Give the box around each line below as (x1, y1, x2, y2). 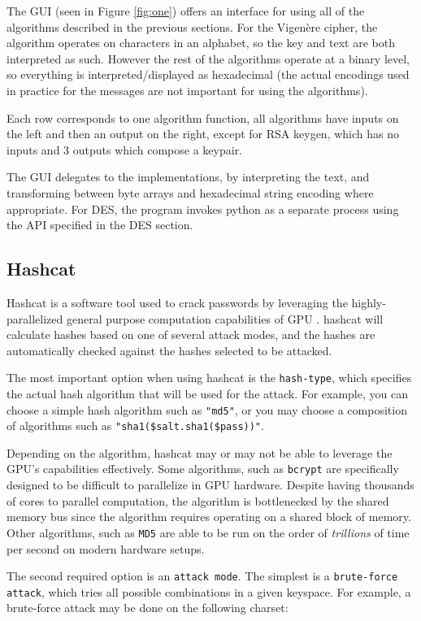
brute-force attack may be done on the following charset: (7, 599, 289, 616)
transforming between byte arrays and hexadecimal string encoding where (7, 184, 374, 201)
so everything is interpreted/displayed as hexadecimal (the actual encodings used (7, 66, 410, 83)
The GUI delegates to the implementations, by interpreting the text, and (7, 168, 370, 185)
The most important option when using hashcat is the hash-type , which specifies (7, 369, 412, 386)
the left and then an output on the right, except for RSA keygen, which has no (7, 125, 399, 142)
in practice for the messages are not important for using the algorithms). (7, 81, 368, 98)
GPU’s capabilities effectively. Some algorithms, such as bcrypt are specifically (7, 460, 399, 477)
